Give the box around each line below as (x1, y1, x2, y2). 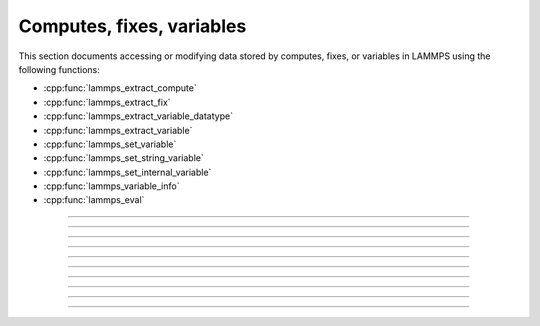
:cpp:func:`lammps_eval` (43, 194, 145, 206)
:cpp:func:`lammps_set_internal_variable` (43, 166, 212, 178)
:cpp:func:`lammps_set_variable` (43, 138, 177, 150)
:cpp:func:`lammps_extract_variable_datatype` (43, 110, 234, 122)
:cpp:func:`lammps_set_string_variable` (43, 152, 204, 164)
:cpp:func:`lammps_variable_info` (43, 180, 180, 192)
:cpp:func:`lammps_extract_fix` (43, 96, 171, 108)
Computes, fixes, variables (18, 15, 247, 37)
